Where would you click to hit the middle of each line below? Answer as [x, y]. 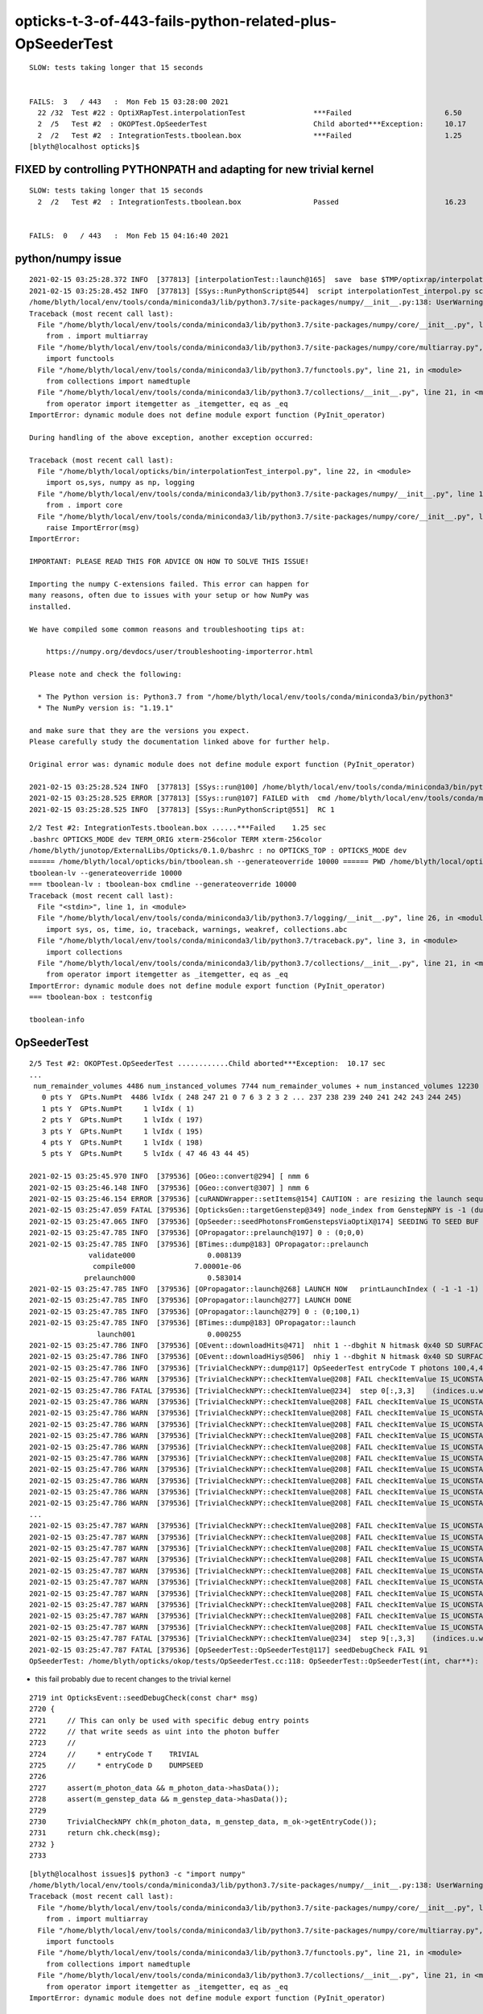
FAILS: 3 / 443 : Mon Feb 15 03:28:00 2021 [129, 102]
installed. [51, 607]
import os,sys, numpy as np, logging [120, 483]
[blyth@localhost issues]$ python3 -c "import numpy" [137, 1874]
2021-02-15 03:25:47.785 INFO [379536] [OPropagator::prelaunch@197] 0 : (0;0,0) [197, 1233]
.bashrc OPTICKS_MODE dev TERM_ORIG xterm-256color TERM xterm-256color [175, 839]
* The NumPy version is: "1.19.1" [105, 708]
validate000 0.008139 [165, 1255]
